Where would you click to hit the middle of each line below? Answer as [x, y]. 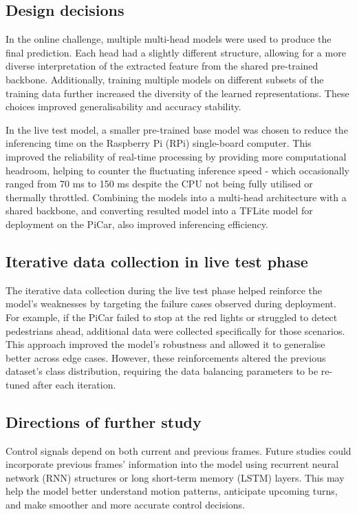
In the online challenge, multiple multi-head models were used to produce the [169, 39]
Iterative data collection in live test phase [157, 261]
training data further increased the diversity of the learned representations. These [177, 93]
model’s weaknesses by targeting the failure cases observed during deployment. [171, 304]
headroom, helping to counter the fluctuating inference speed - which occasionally [178, 170]
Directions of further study [104, 421]
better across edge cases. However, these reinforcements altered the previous [166, 357]
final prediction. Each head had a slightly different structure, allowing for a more [176, 52]
